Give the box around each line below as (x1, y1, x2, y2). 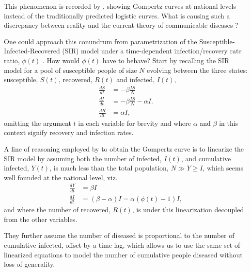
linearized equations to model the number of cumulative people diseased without (4, 249, 243, 259)
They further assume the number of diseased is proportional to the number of (4, 230, 235, 240)
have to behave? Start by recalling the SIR (102, 55, 229, 65)
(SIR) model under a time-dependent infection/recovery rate (62, 46, 242, 56)
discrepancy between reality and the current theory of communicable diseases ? (4, 20, 238, 30)
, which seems (203, 163, 244, 173)
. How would (42, 55, 80, 65)
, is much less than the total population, (49, 163, 169, 173)
